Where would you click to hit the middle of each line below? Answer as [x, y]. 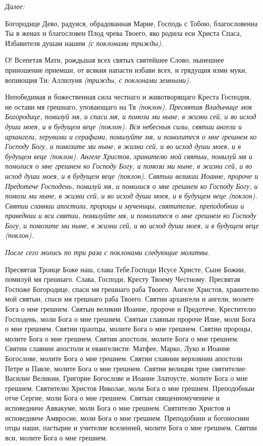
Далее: [15, 6]
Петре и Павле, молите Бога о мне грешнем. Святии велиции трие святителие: [126, 368]
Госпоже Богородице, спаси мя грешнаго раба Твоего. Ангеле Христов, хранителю [132, 289]
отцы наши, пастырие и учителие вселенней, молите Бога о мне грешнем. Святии [131, 428]
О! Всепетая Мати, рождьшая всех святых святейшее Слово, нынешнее [115, 60]
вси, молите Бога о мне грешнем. [56, 437]
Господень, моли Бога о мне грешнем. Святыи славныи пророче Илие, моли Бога [130, 318]
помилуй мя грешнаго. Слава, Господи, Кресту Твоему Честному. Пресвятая [123, 279]
